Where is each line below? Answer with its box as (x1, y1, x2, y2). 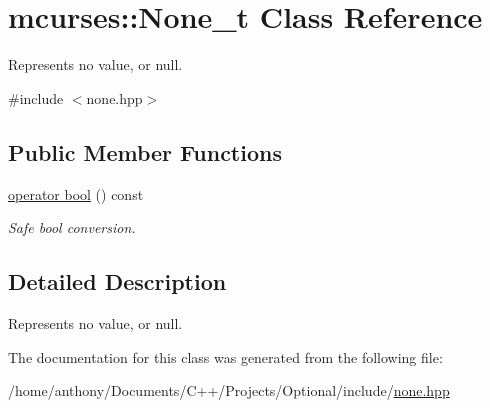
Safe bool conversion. (8, 217, 136, 238)
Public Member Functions (8, 136, 282, 167)
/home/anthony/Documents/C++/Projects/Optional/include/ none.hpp (8, 380, 450, 401)
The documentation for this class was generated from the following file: (8, 346, 443, 367)
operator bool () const (8, 183, 144, 204)
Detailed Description (8, 266, 227, 297)
